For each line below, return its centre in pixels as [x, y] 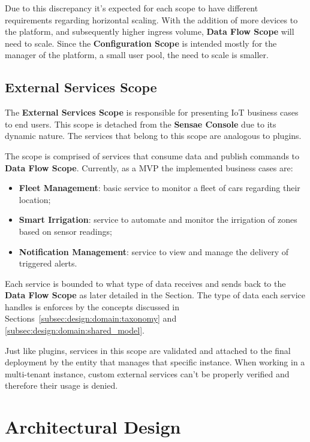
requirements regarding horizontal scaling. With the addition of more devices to [151, 19]
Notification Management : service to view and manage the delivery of [154, 251]
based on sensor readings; [65, 231]
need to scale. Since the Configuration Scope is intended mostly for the [141, 43]
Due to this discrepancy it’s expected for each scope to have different [132, 8]
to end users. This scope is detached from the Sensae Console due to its [141, 124]
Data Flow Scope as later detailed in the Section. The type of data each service [155, 295]
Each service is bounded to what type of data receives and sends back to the [145, 283]
